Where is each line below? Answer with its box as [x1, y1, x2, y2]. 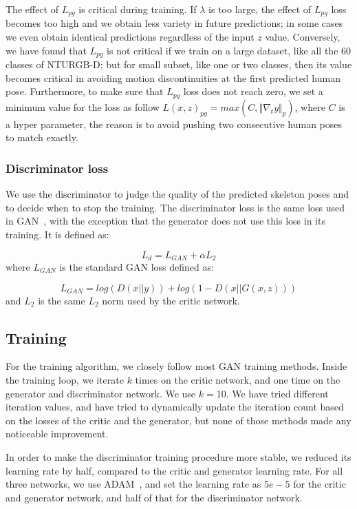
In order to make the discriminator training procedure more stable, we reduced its [6, 449, 351, 464]
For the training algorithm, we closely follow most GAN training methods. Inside [6, 359, 347, 373]
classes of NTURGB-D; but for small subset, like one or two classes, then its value [6, 57, 352, 72]
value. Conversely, [265, 30, 340, 44]
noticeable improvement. [6, 426, 109, 441]
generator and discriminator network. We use [6, 386, 196, 400]
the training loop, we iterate [6, 372, 124, 386]
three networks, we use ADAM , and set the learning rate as [6, 477, 261, 491]
